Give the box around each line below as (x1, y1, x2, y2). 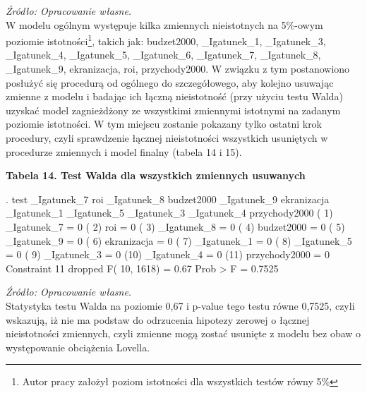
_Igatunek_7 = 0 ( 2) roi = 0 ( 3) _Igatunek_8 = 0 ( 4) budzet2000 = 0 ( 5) (6, 219, 345, 234)
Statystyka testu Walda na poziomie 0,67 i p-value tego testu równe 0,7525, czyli (6, 298, 355, 313)
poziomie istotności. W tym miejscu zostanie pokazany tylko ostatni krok (6, 116, 323, 131)
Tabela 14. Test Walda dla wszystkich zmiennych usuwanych (6, 168, 306, 183)
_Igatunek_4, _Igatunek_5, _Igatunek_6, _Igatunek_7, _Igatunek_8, (6, 47, 321, 62)
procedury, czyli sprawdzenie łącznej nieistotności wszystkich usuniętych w (6, 131, 328, 145)
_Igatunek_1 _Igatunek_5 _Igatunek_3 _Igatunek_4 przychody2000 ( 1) (6, 205, 333, 220)
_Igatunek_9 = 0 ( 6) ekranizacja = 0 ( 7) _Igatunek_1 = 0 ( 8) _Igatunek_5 (6, 233, 352, 248)
